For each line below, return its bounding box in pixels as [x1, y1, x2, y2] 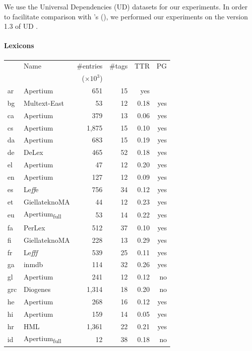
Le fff [23, 247, 38, 257]
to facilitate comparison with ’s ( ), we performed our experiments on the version [4, 11, 248, 21]
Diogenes [23, 284, 51, 294]
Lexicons [4, 40, 34, 51]
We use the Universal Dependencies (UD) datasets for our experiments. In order [4, 1, 248, 11]
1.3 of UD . [4, 21, 38, 31]
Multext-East [23, 97, 64, 108]
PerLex [23, 222, 45, 232]
